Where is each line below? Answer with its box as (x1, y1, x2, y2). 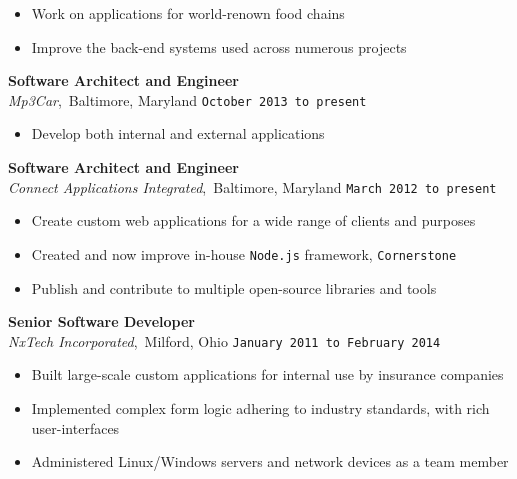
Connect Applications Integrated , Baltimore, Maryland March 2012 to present (8, 176, 497, 197)
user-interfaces (31, 417, 120, 438)
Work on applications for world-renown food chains (31, 3, 345, 23)
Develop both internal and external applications (31, 123, 325, 144)
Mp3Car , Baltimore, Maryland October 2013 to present (8, 89, 367, 110)
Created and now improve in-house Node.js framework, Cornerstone (31, 243, 457, 264)
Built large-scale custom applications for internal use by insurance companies (31, 364, 504, 385)
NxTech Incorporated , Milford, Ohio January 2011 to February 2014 (8, 330, 441, 351)
